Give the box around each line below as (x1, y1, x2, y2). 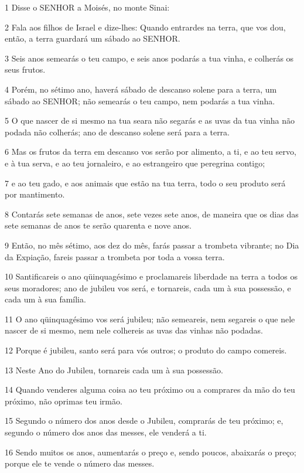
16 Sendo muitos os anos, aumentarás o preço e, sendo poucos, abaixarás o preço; (5, 445, 296, 458)
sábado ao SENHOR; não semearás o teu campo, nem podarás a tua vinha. (5, 94, 275, 107)
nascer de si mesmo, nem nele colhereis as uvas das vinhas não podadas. (5, 324, 263, 336)
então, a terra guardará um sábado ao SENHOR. (5, 32, 180, 45)
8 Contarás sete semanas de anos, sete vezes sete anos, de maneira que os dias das (5, 207, 299, 220)
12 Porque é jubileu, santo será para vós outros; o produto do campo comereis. (5, 344, 287, 356)
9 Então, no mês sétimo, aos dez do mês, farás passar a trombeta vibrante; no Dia (5, 239, 299, 251)
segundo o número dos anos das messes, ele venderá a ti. (5, 426, 207, 438)
